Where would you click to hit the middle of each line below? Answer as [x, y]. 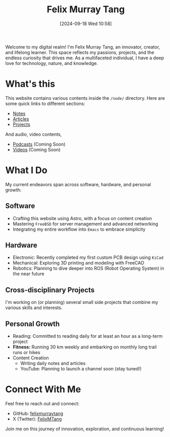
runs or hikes [27, 353]
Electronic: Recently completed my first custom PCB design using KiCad [88, 257]
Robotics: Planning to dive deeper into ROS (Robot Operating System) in [88, 268]
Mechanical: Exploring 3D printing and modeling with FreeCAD [78, 263]
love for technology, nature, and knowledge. [52, 63]
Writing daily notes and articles [53, 363]
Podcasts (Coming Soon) [39, 144]
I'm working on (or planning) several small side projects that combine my [82, 302]
